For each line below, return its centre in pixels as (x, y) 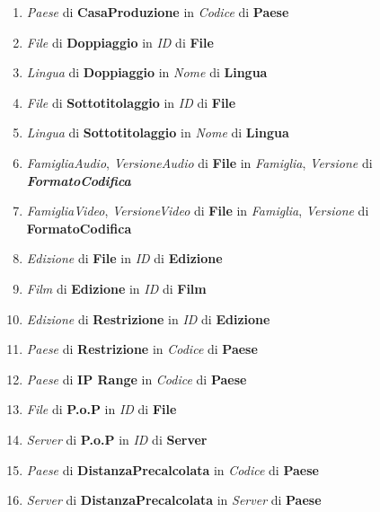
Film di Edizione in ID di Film (116, 288)
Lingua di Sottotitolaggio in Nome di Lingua (158, 132)
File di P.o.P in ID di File (102, 409)
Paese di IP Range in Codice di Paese (137, 379)
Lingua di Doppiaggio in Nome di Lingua (147, 72)
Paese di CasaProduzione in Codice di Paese (158, 12)
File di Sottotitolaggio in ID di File (131, 102)
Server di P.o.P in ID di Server (117, 439)
